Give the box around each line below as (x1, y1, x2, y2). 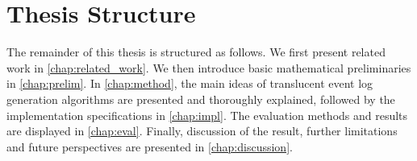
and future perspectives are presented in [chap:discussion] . (6, 138, 293, 155)
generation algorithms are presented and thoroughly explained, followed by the (6, 90, 395, 107)
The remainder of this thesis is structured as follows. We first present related (6, 43, 386, 60)
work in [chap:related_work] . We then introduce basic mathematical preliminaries (6, 59, 411, 76)
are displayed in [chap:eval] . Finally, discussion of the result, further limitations (6, 122, 398, 139)
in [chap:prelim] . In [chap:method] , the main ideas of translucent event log (6, 75, 373, 92)
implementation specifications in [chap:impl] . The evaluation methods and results (6, 106, 408, 123)
